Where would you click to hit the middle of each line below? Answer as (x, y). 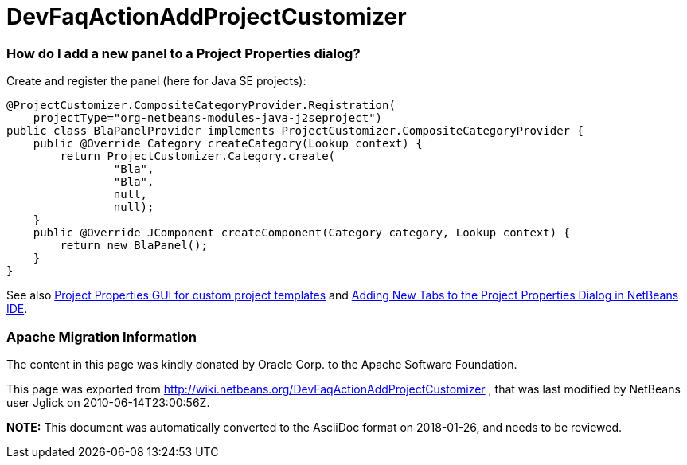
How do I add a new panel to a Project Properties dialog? (183, 53)
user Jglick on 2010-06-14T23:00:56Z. (108, 402)
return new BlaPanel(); (134, 246)
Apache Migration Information (101, 336)
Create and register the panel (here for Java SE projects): (156, 81)
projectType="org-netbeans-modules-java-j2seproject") (208, 118)
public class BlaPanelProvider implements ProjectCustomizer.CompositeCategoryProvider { (295, 131)
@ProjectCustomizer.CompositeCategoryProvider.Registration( (201, 106)
